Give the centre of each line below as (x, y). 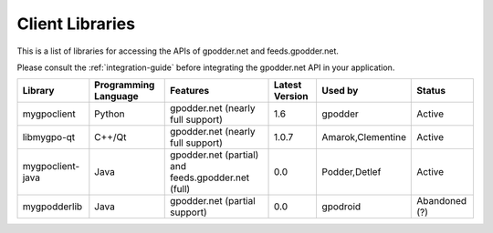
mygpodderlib (52, 207)
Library (38, 91)
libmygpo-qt (49, 137)
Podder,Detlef (351, 172)
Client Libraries (76, 24)
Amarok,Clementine (364, 137)
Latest (288, 85)
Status (431, 91)
